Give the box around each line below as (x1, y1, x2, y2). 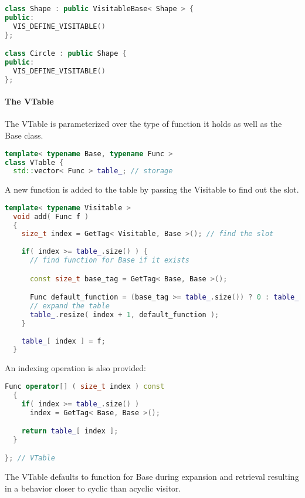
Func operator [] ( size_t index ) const (5, 382, 165, 391)
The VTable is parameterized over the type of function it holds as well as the (5, 117, 282, 130)
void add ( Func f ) (13, 212, 89, 221)
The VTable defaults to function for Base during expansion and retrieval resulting (5, 470, 299, 483)
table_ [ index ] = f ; (21, 337, 106, 345)
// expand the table (29, 302, 110, 311)
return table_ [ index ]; (21, 427, 118, 436)
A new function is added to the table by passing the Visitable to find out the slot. (5, 183, 299, 196)
